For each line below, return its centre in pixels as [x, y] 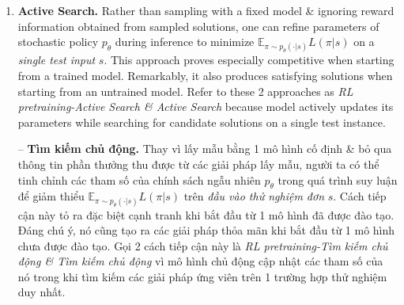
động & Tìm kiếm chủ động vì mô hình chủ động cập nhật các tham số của [200, 261]
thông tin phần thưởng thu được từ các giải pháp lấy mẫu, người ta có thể [198, 164]
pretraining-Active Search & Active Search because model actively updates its [206, 107]
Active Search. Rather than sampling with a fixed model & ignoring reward [206, 10]
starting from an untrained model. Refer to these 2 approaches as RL [185, 91]
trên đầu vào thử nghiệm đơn [254, 196]
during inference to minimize [185, 42]
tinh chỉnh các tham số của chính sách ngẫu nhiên [139, 179]
